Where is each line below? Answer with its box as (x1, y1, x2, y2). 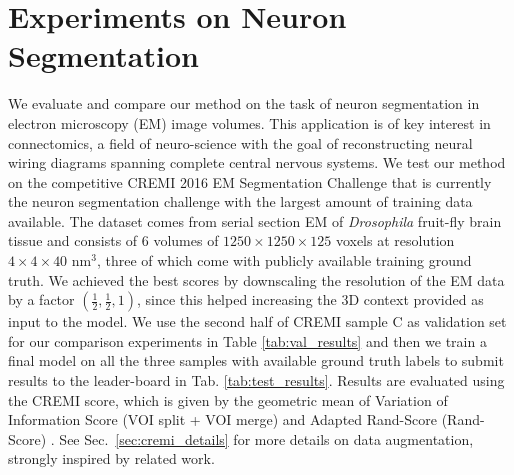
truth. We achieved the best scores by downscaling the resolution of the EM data (8, 269, 505, 290)
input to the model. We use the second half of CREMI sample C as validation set (8, 311, 507, 332)
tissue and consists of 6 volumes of (8, 230, 219, 251)
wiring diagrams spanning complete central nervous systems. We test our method (8, 152, 506, 173)
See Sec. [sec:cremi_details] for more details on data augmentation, (59, 428, 474, 449)
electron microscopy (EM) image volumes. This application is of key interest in (8, 112, 491, 133)
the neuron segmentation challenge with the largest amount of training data (8, 191, 473, 212)
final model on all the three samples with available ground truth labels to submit (8, 350, 504, 371)
